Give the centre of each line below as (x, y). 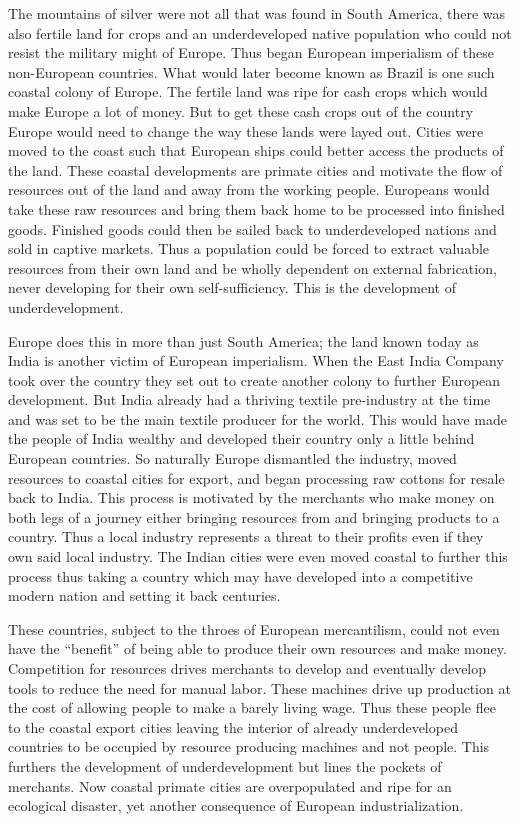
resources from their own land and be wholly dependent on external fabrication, (252, 267)
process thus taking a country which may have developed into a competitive (240, 575)
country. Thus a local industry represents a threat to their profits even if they (246, 536)
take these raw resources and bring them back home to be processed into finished (256, 208)
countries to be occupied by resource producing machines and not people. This (249, 746)
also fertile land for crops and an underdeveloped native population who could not (260, 32)
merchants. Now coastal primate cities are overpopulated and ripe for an (230, 785)
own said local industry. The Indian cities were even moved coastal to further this (258, 556)
